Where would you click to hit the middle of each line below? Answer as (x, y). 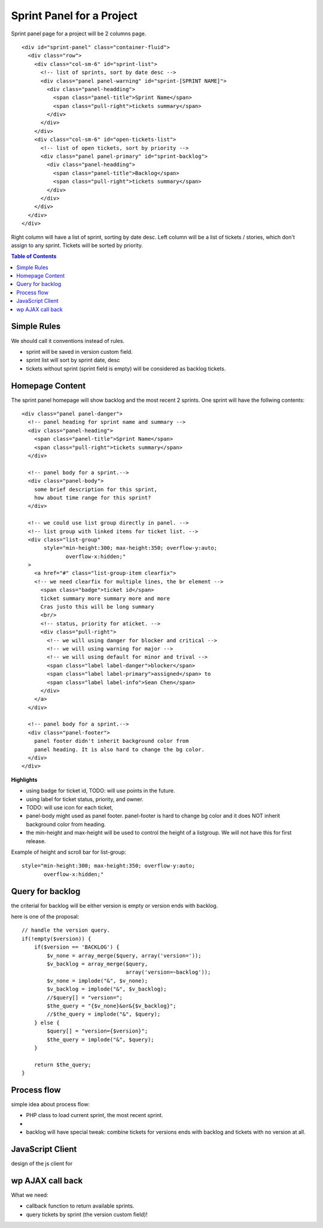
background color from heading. (66, 824)
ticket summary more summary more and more (105, 598)
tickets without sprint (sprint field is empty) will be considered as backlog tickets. (126, 368)
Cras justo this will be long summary (97, 607)
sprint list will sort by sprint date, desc (73, 360)
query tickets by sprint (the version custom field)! (87, 1214)
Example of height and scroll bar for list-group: (69, 852)
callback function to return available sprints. (80, 1206)
